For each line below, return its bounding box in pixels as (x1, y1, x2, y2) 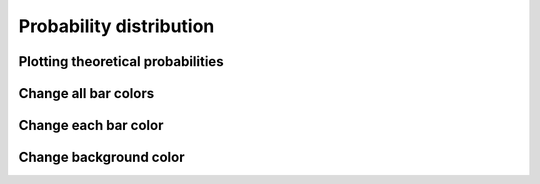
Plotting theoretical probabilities (18, 53, 224, 70)
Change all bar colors (18, 85, 155, 102)
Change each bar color (18, 117, 164, 134)
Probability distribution (18, 15, 215, 37)
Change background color (18, 149, 185, 166)
